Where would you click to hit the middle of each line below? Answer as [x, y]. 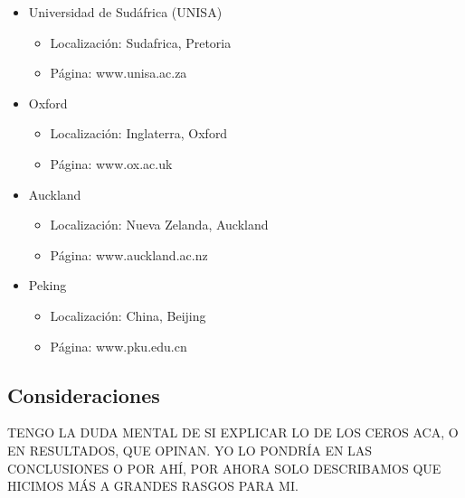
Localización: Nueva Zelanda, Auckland [159, 225]
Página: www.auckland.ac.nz [129, 254]
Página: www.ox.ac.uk [111, 163]
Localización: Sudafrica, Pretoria [141, 42]
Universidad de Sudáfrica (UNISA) [125, 12]
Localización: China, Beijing [128, 315]
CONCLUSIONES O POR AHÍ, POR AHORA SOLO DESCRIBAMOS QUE [224, 468]
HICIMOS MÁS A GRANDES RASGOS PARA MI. [153, 486]
